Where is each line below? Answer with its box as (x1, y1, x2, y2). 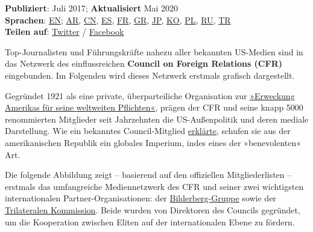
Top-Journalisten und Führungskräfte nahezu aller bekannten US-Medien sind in (5, 45, 303, 58)
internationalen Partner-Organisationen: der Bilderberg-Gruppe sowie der (5, 192, 276, 204)
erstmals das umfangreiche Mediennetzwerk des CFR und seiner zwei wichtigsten (5, 180, 304, 192)
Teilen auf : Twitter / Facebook (5, 25, 124, 38)
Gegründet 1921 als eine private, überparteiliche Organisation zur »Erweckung (5, 89, 295, 102)
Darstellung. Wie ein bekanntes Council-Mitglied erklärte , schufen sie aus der (5, 124, 291, 137)
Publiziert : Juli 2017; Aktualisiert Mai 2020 (5, 2, 179, 14)
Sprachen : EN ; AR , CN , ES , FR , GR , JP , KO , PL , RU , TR (5, 13, 231, 26)
